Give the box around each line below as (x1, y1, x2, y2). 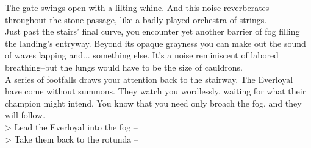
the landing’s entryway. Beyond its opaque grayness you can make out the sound (5, 37, 306, 49)
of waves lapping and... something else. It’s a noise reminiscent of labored (5, 49, 279, 62)
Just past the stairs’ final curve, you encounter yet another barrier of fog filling (5, 25, 300, 38)
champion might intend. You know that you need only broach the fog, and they (5, 96, 302, 109)
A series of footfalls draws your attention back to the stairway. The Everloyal (5, 72, 293, 85)
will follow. (5, 108, 46, 121)
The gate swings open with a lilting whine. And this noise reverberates (5, 1, 270, 13)
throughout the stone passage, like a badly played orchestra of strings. (5, 13, 267, 26)
